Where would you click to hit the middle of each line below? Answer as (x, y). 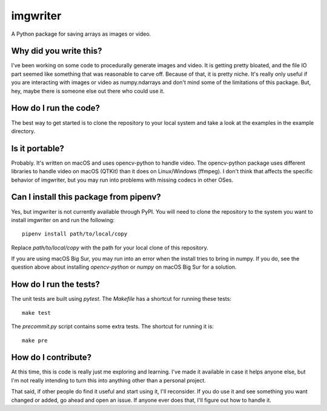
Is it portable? (38, 148)
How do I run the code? (55, 108)
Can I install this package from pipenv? (86, 197)
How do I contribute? (51, 357)
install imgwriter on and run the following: (63, 220)
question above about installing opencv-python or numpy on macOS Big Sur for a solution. (124, 267)
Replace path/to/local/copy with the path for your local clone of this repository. (110, 248)
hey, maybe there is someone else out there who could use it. (88, 91)
